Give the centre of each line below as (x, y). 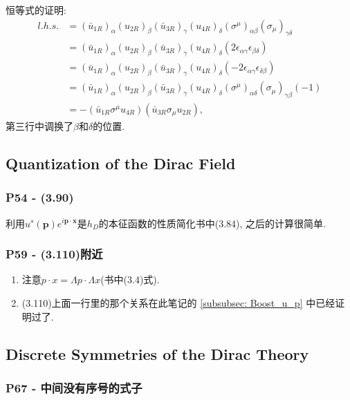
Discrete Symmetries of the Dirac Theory (157, 353)
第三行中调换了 (39, 125)
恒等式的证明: (36, 10)
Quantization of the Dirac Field (121, 163)
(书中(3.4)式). (130, 279)
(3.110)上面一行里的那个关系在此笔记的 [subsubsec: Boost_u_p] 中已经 (178, 302)
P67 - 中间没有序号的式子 (74, 387)
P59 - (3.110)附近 (54, 254)
